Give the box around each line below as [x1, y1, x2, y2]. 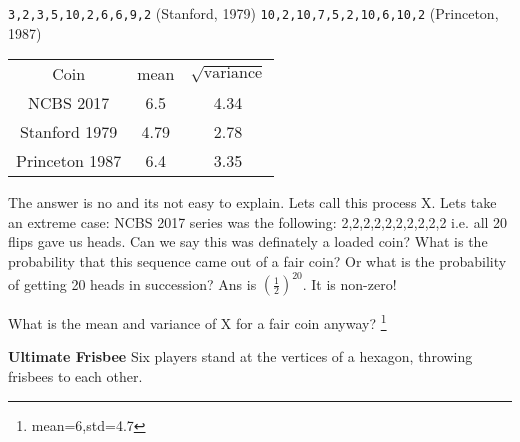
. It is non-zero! [302, 273, 397, 294]
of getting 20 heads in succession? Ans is [8, 273, 257, 294]
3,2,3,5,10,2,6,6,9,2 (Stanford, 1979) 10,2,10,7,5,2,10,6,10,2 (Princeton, [8, 3, 499, 23]
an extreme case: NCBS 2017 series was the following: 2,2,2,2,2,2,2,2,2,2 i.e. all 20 [8, 211, 508, 232]
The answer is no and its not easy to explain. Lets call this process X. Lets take [8, 192, 497, 213]
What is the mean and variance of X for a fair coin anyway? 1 [8, 310, 387, 333]
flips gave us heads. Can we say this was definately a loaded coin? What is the [8, 231, 488, 252]
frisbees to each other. [8, 365, 143, 386]
